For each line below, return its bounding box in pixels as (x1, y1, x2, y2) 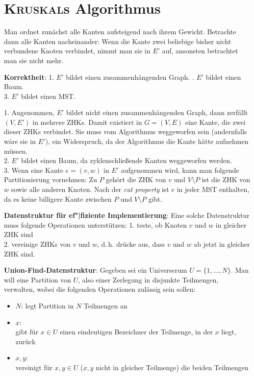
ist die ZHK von (202, 174, 251, 185)
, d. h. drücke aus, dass (97, 239, 165, 249)
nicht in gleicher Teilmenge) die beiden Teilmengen (96, 362, 249, 372)
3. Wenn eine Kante (4, 164, 63, 175)
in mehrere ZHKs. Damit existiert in (32, 117, 142, 127)
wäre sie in (4, 136, 36, 146)
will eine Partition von (4, 274, 71, 284)
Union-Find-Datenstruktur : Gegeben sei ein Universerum (4, 265, 187, 275)
